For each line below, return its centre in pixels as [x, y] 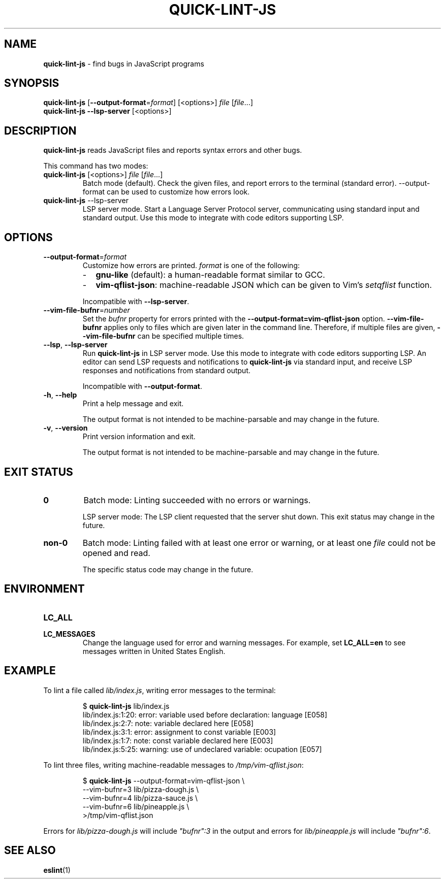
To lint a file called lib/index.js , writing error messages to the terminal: [160, 690]
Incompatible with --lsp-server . [136, 302]
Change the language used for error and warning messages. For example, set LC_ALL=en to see [244, 642]
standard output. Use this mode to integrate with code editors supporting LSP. [213, 218]
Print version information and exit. [139, 437]
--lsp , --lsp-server [75, 345]
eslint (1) [57, 870]
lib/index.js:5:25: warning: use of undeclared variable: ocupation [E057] [202, 749]
